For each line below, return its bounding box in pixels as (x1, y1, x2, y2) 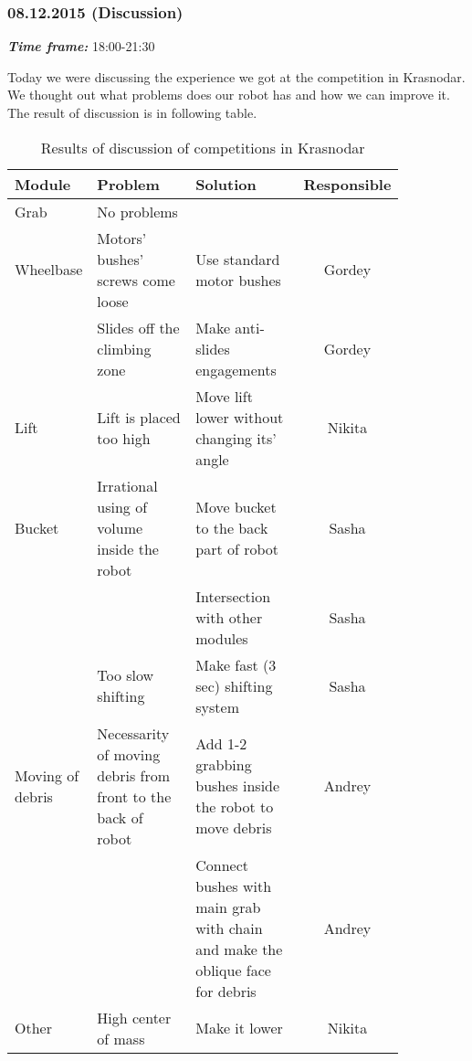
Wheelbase (15, 259, 83, 281)
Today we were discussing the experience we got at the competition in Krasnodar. (7, 67, 466, 86)
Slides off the (97, 316, 180, 338)
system (195, 695, 239, 717)
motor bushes (195, 269, 281, 291)
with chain (195, 917, 263, 939)
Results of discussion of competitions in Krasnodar (40, 136, 365, 158)
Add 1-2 (195, 733, 247, 755)
